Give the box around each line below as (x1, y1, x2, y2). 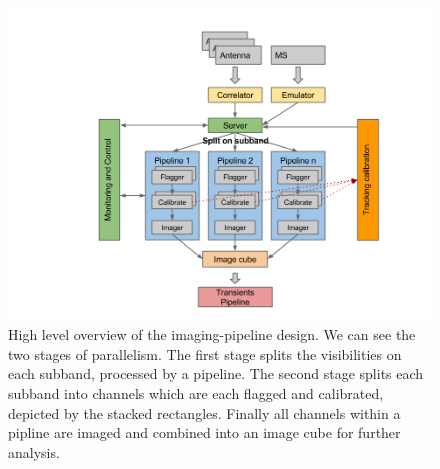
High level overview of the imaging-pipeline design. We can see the (8, 324, 416, 345)
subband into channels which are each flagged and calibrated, (8, 382, 384, 403)
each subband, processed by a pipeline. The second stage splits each (8, 363, 424, 384)
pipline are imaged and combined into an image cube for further (8, 422, 401, 443)
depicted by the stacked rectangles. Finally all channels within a (8, 402, 401, 423)
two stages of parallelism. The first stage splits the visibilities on (8, 343, 402, 364)
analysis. (8, 441, 60, 462)
